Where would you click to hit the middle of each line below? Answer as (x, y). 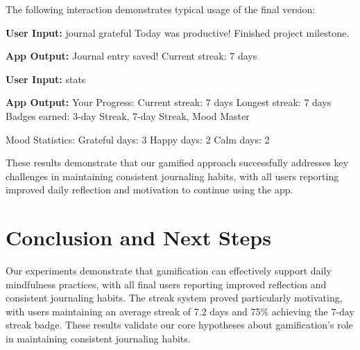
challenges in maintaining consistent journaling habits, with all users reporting (172, 176)
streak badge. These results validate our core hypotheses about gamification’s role (179, 325)
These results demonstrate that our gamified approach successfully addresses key (177, 163)
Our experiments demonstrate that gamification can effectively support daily (169, 271)
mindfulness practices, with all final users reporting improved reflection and (166, 284)
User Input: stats (46, 79)
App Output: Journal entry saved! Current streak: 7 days (131, 56)
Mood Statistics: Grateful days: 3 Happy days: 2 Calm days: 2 (138, 139)
